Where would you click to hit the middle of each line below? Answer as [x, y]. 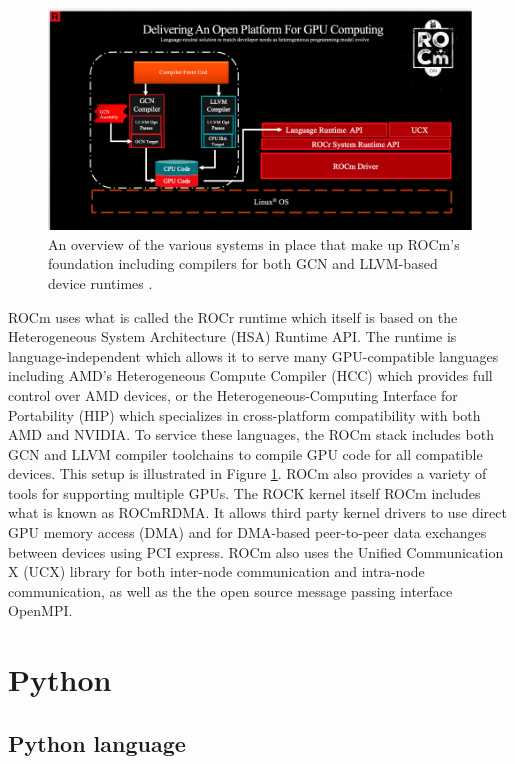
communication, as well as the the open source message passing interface [230, 590]
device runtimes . [100, 282]
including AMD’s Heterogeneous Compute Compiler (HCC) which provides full [250, 375]
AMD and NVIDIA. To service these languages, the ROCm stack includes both [251, 434]
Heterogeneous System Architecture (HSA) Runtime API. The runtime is [232, 336]
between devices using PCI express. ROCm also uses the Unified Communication [256, 551]
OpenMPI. [40, 610]
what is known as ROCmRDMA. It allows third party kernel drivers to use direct [257, 512]
